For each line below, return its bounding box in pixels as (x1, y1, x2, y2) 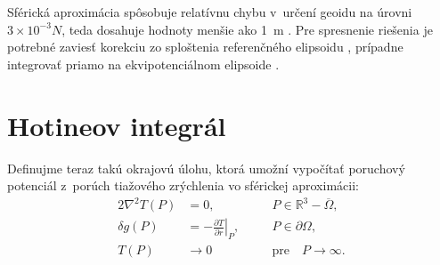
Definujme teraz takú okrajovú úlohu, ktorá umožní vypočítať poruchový (7, 158, 405, 177)
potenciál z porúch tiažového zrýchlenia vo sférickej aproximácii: (7, 176, 359, 195)
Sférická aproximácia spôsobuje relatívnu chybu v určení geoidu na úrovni (7, 3, 412, 20)
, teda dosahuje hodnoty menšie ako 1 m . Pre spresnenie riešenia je (61, 20, 433, 38)
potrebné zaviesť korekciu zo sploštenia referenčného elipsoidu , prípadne (7, 37, 403, 56)
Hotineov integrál (7, 107, 226, 143)
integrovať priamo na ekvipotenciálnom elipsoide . (7, 54, 280, 73)
